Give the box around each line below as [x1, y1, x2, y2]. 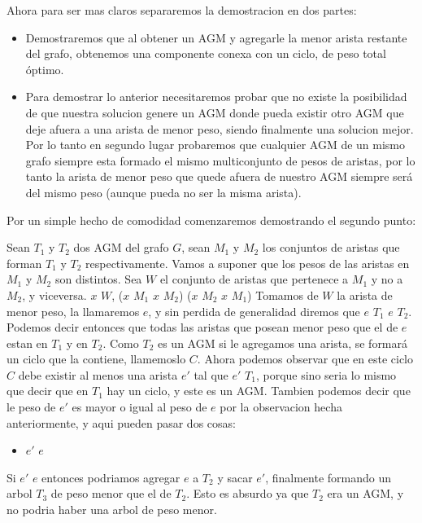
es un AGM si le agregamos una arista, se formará [157, 334, 408, 351]
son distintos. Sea [54, 270, 142, 288]
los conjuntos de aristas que [262, 239, 400, 256]
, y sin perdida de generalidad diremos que [148, 302, 360, 319]
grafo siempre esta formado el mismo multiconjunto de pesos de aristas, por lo [25, 152, 415, 169]
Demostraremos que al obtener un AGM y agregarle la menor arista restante [25, 29, 407, 46]
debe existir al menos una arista [18, 366, 178, 383]
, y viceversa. [22, 286, 87, 303]
